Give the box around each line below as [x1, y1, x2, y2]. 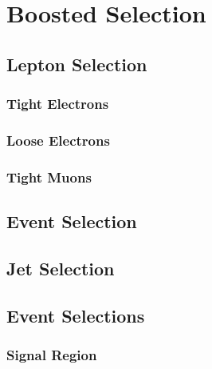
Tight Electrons [6, 94, 109, 114]
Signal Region [6, 344, 97, 364]
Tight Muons [6, 166, 92, 187]
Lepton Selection [6, 51, 147, 76]
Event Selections [6, 303, 145, 327]
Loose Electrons [6, 130, 110, 150]
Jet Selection [6, 255, 115, 280]
